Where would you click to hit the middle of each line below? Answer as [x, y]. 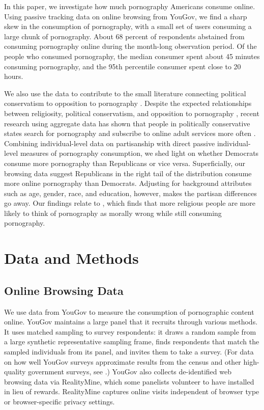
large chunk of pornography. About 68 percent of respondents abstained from [124, 36]
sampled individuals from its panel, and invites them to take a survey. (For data [129, 352]
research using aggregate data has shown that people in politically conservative [127, 123]
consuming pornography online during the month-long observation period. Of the [130, 46]
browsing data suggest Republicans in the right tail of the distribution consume [128, 173]
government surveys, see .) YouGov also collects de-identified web [130, 372]
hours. [14, 76]
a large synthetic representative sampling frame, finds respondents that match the [132, 341]
